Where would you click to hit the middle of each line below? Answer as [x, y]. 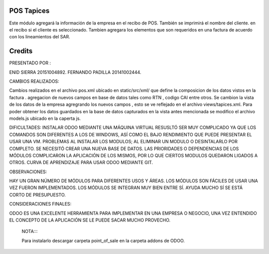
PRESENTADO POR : [30, 63]
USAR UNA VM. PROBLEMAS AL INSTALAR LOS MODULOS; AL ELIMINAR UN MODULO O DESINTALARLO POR [123, 142]
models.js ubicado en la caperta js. [45, 118]
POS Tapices [29, 11]
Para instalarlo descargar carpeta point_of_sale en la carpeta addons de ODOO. [103, 241]
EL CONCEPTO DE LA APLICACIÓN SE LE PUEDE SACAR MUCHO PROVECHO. [90, 220]
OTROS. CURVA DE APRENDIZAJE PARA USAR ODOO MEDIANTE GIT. [81, 163]
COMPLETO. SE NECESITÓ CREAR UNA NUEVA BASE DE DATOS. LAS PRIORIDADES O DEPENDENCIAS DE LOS [124, 148]
